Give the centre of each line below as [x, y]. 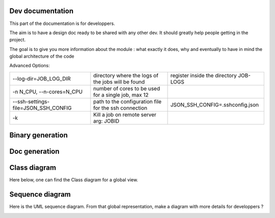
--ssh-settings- [31, 101]
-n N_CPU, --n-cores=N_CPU [48, 92]
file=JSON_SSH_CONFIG [42, 108]
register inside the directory [203, 75]
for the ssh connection [120, 108]
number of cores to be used [127, 88]
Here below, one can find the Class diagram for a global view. [74, 180]
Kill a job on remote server [125, 115]
